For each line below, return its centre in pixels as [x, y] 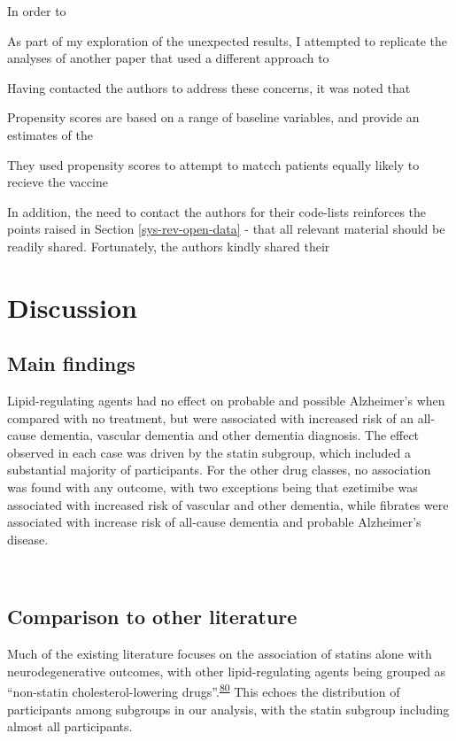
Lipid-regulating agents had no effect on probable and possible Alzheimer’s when [226, 401]
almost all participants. [70, 726]
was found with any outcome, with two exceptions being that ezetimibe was [213, 487]
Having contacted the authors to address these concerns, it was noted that [209, 87]
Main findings [71, 363]
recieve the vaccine [58, 182]
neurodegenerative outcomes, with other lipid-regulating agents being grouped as [227, 671]
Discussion [72, 307]
